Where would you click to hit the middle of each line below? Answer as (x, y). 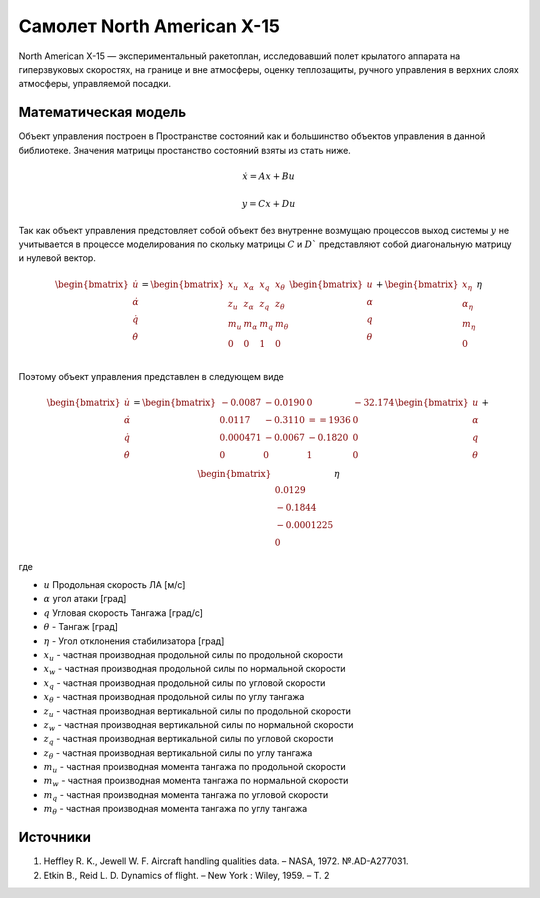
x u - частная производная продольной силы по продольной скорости (193, 655)
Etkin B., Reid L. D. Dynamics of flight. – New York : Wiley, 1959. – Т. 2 (186, 875)
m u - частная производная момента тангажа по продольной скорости (195, 768)
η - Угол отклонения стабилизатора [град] (134, 641)
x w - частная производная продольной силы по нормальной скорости (194, 670)
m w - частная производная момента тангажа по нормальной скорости (196, 782)
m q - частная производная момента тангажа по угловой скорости (186, 795)
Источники (55, 837)
